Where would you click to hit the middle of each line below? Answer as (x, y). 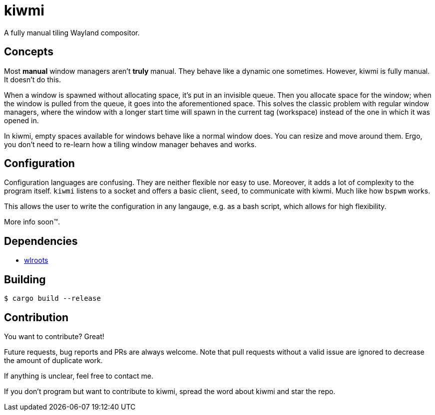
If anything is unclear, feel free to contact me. (79, 376)
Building (25, 279)
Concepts (29, 52)
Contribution (36, 317)
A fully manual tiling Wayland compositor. (72, 32)
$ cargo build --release (52, 299)
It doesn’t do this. (32, 79)
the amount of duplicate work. (53, 360)
